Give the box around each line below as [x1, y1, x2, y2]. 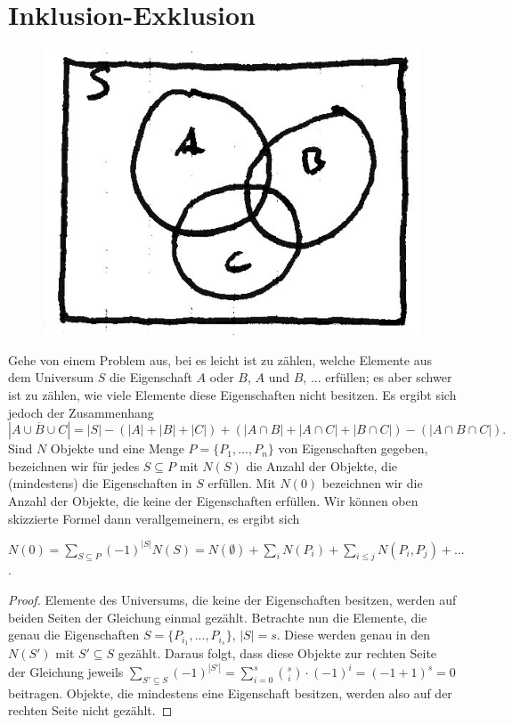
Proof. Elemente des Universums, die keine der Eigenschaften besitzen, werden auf [8, 590, 457, 608]
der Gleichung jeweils [8, 663, 124, 680]
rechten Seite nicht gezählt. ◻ [8, 701, 173, 720]
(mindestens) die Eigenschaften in [8, 474, 192, 493]
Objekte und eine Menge [50, 439, 184, 458]
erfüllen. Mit [207, 474, 276, 493]
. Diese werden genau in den [276, 625, 430, 644]
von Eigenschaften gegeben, [278, 439, 428, 458]
